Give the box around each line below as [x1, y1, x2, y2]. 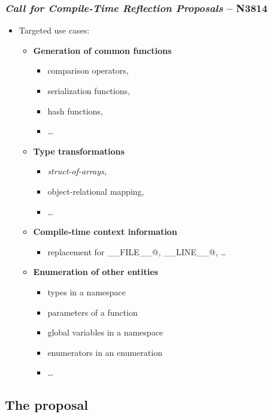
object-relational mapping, [47, 185, 144, 197]
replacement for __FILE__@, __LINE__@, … [47, 245, 226, 258]
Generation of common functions [33, 44, 172, 56]
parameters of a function [47, 306, 138, 318]
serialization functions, [47, 84, 130, 96]
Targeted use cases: [19, 24, 90, 37]
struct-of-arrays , [47, 165, 107, 177]
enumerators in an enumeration [47, 346, 162, 358]
